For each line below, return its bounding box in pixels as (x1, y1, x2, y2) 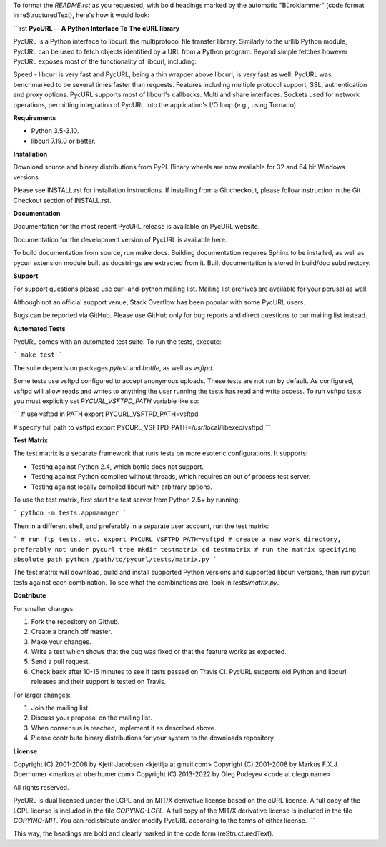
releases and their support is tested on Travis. (31, 678, 167, 686)
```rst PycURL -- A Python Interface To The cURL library (13, 24, 180, 32)
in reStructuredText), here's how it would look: (13, 11, 150, 19)
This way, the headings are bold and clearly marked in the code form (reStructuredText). (13, 829, 274, 838)
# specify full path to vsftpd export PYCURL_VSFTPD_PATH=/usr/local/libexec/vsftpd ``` (13, 422, 272, 432)
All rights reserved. (13, 783, 69, 791)
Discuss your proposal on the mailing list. (31, 713, 153, 722)
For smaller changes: (13, 604, 75, 613)
